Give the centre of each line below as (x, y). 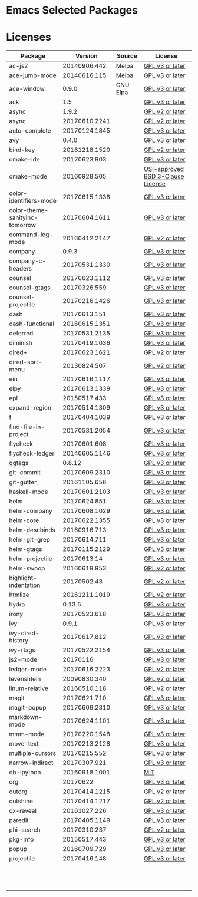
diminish (21, 343)
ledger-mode (28, 670)
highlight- (23, 578)
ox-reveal (23, 811)
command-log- (31, 235)
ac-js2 (19, 66)
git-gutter (23, 482)
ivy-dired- (24, 633)
